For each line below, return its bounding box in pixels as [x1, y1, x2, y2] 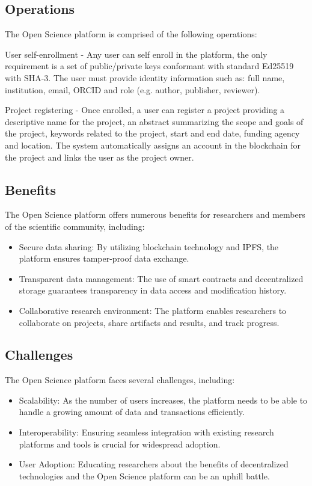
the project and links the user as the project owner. [5, 150, 194, 163]
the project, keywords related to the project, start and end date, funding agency [5, 127, 300, 140]
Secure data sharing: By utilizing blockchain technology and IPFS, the [19, 240, 279, 253]
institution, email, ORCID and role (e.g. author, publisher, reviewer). [5, 83, 260, 96]
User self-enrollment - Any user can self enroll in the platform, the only [5, 48, 268, 60]
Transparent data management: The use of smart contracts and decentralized [19, 272, 304, 285]
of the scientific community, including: [5, 220, 145, 232]
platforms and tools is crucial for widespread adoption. [19, 437, 221, 450]
